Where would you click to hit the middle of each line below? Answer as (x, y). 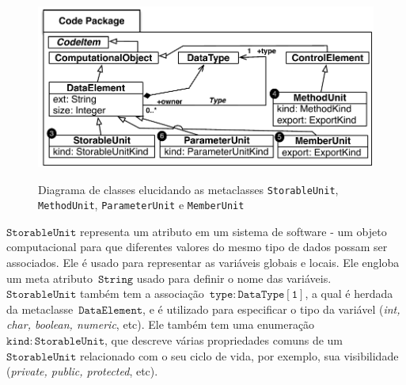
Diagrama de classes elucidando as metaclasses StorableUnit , (188, 189)
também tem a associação (142, 294)
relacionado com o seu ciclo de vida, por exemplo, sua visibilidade (239, 355)
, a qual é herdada (349, 294)
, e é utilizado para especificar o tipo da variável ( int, (271, 309)
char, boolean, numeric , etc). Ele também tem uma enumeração (161, 324)
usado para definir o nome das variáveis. (234, 278)
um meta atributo (49, 278)
